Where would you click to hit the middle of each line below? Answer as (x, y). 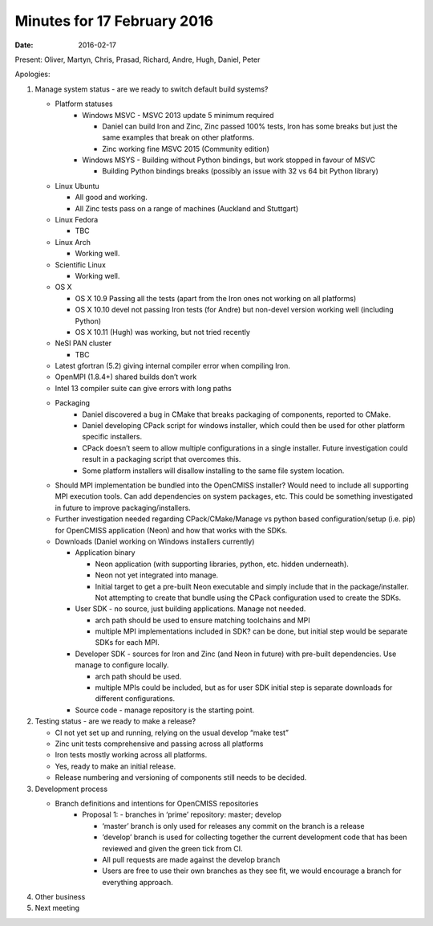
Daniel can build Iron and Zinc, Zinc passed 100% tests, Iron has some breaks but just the (250, 126)
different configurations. (135, 699)
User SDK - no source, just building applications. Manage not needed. (190, 609)
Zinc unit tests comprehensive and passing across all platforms (159, 744)
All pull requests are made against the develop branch (191, 859)
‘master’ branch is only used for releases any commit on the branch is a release (233, 826)
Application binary (105, 553)
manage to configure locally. (122, 665)
